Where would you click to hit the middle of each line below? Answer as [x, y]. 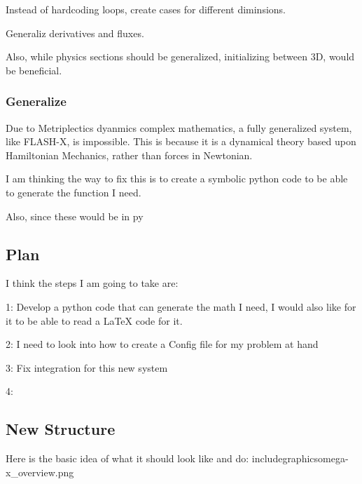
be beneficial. [34, 70]
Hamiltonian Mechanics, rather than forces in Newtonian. [129, 155]
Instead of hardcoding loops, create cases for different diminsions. [146, 9]
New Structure [61, 429]
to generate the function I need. [74, 192]
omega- [333, 458]
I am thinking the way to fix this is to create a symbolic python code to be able [177, 179]
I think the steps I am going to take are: [92, 283]
